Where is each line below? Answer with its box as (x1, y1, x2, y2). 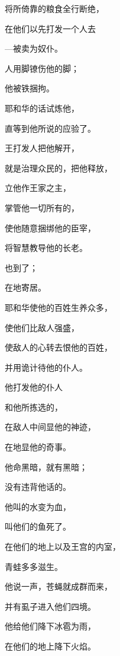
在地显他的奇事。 (5, 441, 71, 453)
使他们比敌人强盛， (5, 321, 79, 333)
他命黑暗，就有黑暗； (5, 460, 87, 473)
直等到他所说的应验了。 (5, 122, 96, 134)
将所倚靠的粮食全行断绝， (5, 2, 104, 14)
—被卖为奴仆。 (5, 42, 63, 55)
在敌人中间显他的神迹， (5, 421, 96, 433)
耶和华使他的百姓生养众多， (5, 301, 112, 313)
